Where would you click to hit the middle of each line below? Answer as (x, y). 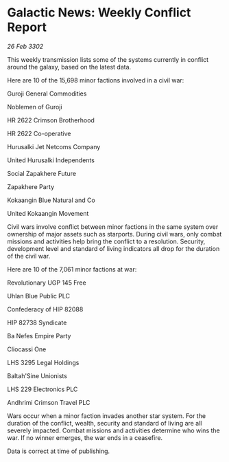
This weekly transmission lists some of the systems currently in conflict (108, 59)
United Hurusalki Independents (51, 160)
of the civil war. (29, 256)
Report (27, 27)
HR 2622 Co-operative (39, 133)
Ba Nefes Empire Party (39, 335)
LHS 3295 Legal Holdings (43, 362)
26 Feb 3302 (25, 46)
